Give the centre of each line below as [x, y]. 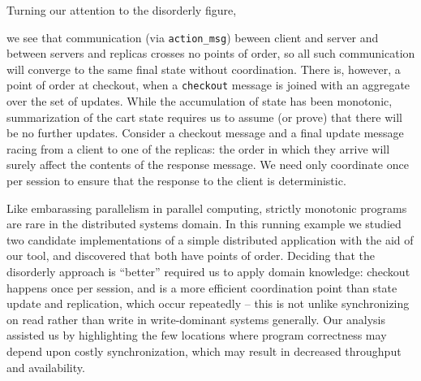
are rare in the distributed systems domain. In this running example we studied [204, 224]
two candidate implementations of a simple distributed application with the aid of [210, 239]
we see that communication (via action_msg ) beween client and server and [193, 37]
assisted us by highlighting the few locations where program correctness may [197, 335]
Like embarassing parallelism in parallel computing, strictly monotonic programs [207, 208]
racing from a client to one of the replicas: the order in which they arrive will [198, 148]
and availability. [46, 367]
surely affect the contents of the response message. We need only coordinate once [208, 165]
